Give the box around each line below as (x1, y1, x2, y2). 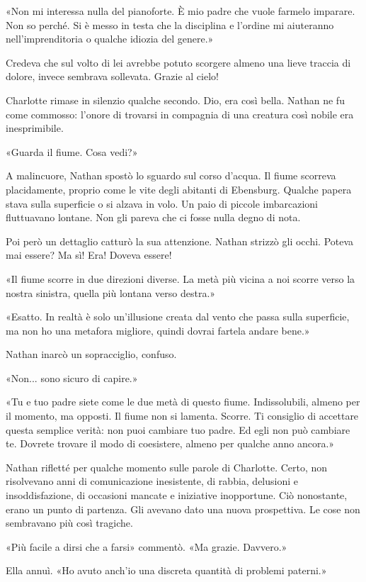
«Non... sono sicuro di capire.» (6, 370, 138, 385)
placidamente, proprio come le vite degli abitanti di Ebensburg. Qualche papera (6, 181, 352, 196)
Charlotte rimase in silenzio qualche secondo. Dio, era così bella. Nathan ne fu (6, 92, 345, 107)
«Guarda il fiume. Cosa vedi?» (6, 144, 138, 159)
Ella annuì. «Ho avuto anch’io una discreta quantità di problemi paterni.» (6, 563, 327, 578)
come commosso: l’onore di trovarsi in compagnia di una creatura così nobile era (6, 106, 354, 121)
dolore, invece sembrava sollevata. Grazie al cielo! (6, 69, 219, 84)
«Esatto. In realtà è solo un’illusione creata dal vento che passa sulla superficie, (6, 309, 350, 324)
